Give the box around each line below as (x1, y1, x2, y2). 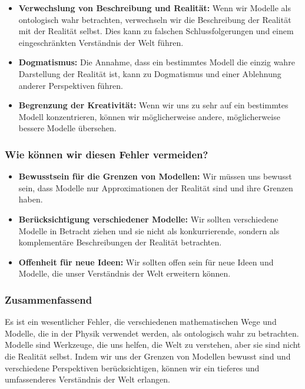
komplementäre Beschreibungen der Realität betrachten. (18, 236, 222, 248)
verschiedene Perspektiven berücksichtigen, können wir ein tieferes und (5, 361, 260, 374)
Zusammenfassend (5, 292, 92, 307)
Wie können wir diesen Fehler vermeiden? (5, 147, 208, 161)
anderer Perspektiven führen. (18, 79, 123, 91)
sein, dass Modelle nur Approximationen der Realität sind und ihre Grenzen (18, 181, 293, 194)
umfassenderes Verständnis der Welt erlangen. (5, 373, 170, 385)
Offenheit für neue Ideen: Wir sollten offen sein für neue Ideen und (18, 255, 274, 268)
